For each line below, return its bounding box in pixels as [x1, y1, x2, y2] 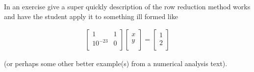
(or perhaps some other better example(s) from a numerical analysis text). [4, 58, 228, 69]
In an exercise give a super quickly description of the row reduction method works [4, 1, 251, 11]
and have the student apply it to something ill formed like [4, 11, 178, 21]
